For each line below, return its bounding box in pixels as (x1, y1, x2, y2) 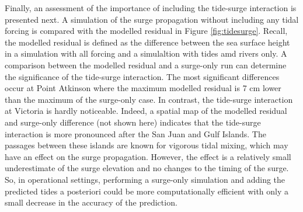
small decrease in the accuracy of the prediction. (5, 196, 177, 208)
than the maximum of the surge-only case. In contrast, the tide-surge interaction (5, 93, 293, 105)
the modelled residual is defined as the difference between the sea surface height (5, 36, 290, 48)
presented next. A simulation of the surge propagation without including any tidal (5, 13, 299, 25)
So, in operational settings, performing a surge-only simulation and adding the (5, 173, 285, 185)
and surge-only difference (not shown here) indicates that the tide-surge (5, 116, 261, 128)
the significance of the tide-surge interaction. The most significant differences (5, 70, 280, 82)
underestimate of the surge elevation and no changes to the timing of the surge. (5, 162, 289, 174)
